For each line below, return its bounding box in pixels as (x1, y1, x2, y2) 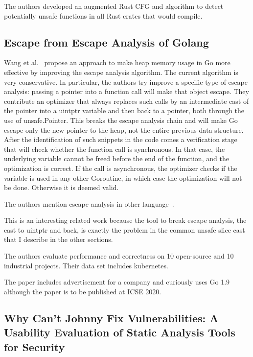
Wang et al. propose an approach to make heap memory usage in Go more (4, 57, 230, 68)
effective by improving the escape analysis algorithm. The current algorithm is (4, 67, 238, 77)
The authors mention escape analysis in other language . (4, 198, 174, 209)
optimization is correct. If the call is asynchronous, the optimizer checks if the (4, 163, 237, 173)
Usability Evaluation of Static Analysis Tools (4, 325, 235, 340)
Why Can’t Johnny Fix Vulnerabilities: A (4, 310, 219, 325)
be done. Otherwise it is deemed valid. (4, 182, 119, 192)
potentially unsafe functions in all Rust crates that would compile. (4, 10, 203, 21)
